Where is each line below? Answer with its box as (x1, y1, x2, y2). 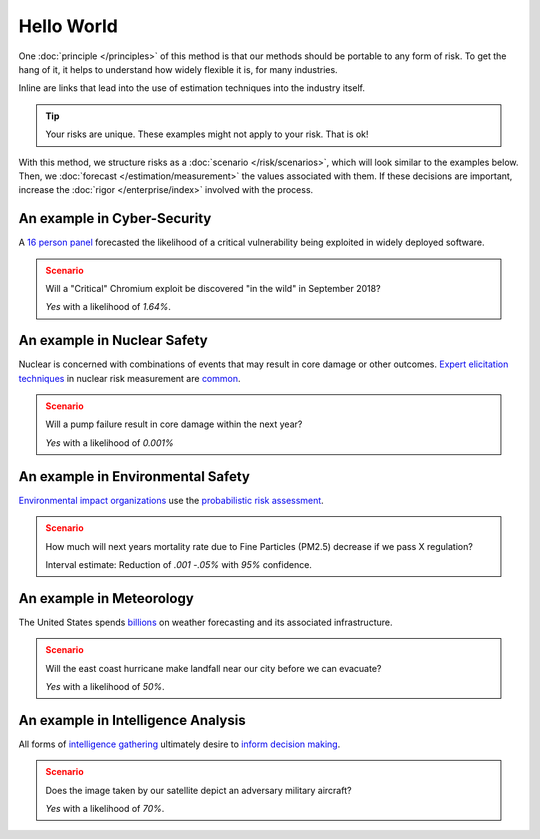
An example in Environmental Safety (18, 468, 250, 485)
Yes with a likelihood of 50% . (45, 680, 165, 692)
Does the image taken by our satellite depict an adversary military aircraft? (45, 784, 352, 796)
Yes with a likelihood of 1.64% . (45, 301, 172, 313)
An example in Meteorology (18, 590, 194, 607)
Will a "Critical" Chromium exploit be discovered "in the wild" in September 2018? (45, 282, 381, 294)
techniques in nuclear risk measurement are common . (18, 372, 241, 384)
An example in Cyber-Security (18, 210, 212, 227)
